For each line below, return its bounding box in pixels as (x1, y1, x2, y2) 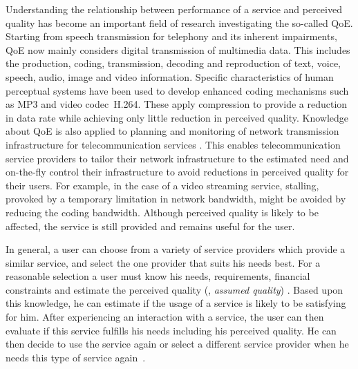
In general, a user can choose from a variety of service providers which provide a (6, 242, 346, 256)
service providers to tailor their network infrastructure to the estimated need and (6, 151, 349, 165)
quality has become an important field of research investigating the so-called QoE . (6, 15, 353, 30)
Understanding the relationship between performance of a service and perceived (6, 2, 342, 16)
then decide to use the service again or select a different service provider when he (6, 337, 349, 351)
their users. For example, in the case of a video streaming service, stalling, (6, 178, 319, 192)
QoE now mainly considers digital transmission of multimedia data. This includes (6, 42, 350, 57)
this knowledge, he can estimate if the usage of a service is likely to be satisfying (6, 296, 346, 310)
